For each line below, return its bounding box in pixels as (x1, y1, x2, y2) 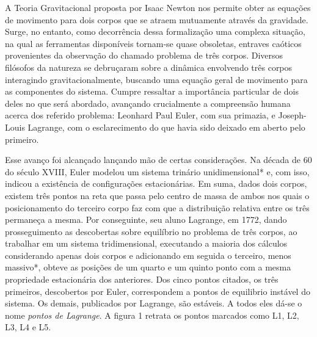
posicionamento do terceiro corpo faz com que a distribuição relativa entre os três (5, 201, 310, 214)
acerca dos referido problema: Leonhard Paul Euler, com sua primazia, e (5, 109, 275, 121)
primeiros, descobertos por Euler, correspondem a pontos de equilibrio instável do (5, 284, 310, 297)
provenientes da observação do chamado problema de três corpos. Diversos (5, 49, 283, 62)
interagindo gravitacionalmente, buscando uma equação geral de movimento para (5, 73, 308, 85)
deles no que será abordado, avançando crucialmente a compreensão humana (5, 96, 291, 109)
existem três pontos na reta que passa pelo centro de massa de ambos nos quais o (5, 189, 310, 201)
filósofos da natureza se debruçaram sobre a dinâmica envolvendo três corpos (5, 60, 293, 73)
